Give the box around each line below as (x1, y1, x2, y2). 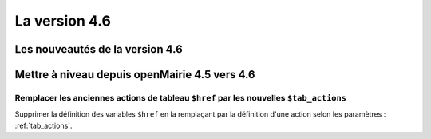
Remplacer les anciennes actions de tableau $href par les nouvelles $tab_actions (14, 92, 347, 103)
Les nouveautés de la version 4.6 (14, 42, 183, 56)
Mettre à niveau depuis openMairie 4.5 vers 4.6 (14, 68, 255, 81)
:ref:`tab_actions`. (14, 121, 73, 130)
